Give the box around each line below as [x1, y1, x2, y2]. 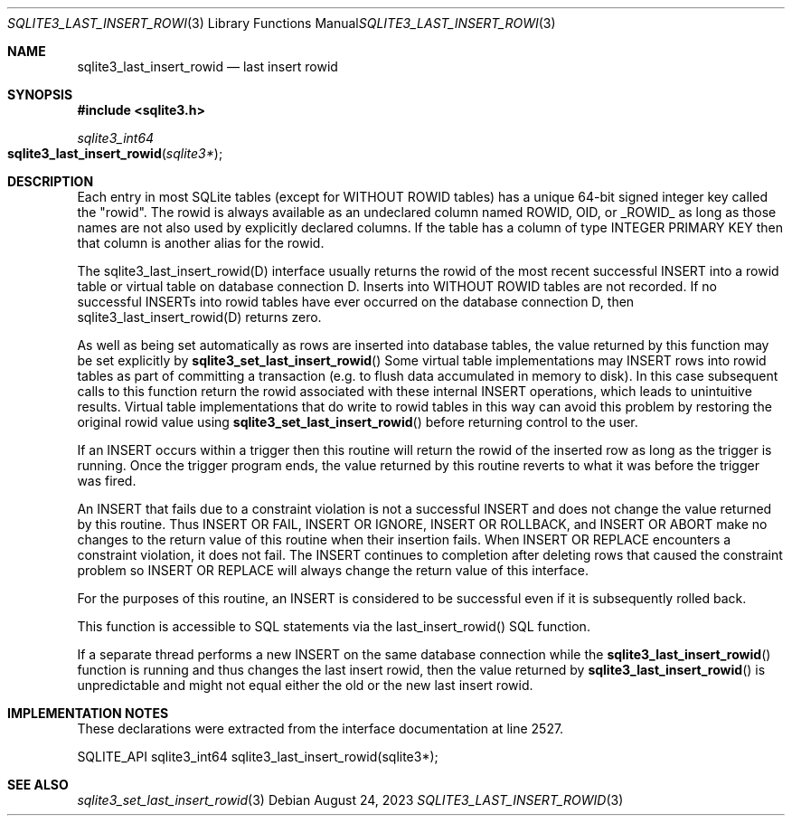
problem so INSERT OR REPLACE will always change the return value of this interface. [77, 563, 589, 578]
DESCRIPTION [7, 174, 94, 189]
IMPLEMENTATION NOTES [7, 705, 169, 721]
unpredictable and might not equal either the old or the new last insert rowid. [77, 677, 533, 693]
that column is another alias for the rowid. [77, 235, 325, 251]
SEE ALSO [7, 777, 69, 792]
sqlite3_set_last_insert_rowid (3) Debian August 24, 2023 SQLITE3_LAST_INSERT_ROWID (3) [77, 792, 624, 808]
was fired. [77, 473, 137, 488]
